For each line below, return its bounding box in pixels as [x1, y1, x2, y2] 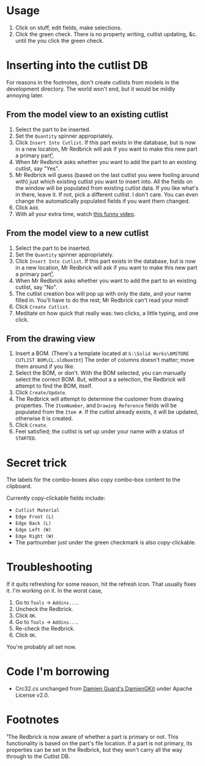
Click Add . [15, 203, 40, 211]
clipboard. [6, 483, 32, 490]
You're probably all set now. [6, 644, 76, 651]
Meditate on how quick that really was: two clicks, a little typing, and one [15, 309, 199, 317]
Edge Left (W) [15, 527, 51, 533]
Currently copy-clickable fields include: [6, 494, 106, 502]
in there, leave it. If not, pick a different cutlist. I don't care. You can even [15, 190, 199, 198]
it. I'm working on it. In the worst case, [6, 587, 103, 595]
